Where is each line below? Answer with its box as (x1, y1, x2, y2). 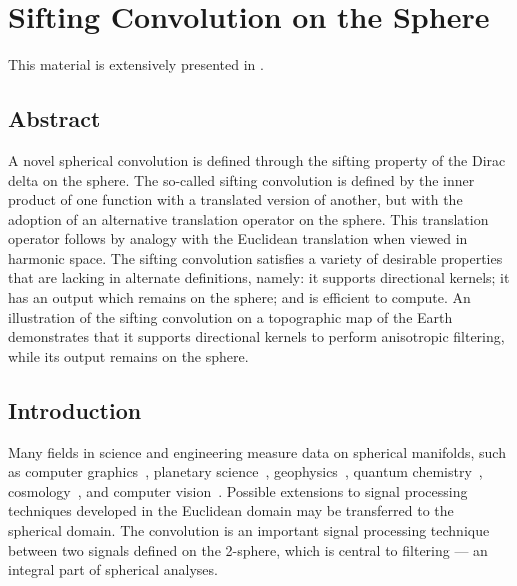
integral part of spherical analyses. (8, 559, 218, 580)
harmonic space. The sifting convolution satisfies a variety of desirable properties (8, 247, 503, 268)
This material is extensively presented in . (8, 54, 264, 75)
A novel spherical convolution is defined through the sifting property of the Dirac (8, 149, 506, 170)
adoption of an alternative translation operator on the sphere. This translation (8, 208, 489, 229)
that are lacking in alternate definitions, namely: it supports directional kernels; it (8, 267, 510, 288)
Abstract (8, 103, 101, 134)
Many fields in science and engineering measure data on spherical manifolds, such (8, 441, 506, 462)
